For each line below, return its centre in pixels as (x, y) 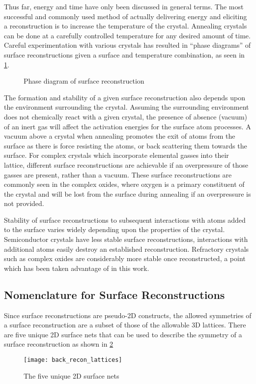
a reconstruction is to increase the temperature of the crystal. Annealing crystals (126, 26)
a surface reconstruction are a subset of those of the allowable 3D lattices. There (125, 325)
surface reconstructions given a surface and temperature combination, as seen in (124, 54)
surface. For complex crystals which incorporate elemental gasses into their (116, 155)
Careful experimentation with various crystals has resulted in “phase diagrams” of (128, 45)
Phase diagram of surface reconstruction (84, 81)
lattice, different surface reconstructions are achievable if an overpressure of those (126, 164)
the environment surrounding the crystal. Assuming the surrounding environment (127, 107)
